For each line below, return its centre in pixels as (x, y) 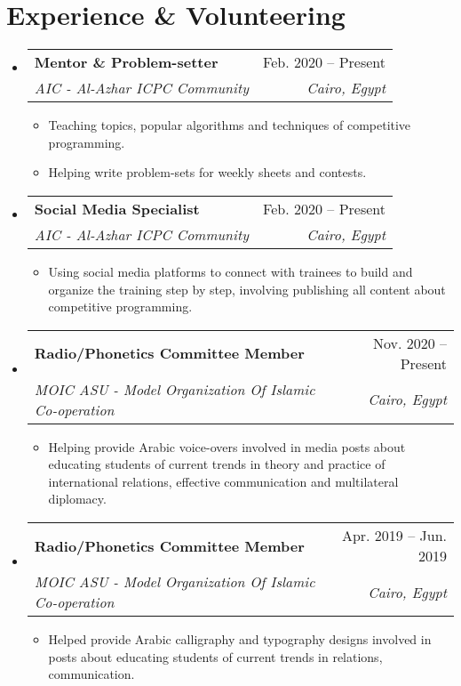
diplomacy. (77, 499)
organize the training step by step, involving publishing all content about (247, 289)
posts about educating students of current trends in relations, (215, 656)
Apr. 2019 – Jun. (394, 536)
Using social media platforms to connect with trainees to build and (230, 271)
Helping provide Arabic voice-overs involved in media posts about (227, 446)
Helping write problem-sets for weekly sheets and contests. (207, 172)
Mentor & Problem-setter (126, 62)
